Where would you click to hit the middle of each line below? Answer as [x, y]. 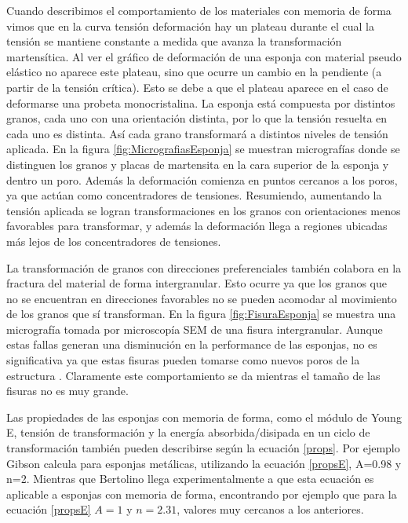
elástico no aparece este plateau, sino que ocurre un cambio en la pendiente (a [194, 72]
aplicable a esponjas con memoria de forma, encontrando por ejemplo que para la [202, 494]
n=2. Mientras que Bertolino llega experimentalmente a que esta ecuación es [190, 479]
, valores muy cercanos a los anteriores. [270, 509]
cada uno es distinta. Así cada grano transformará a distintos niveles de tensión [197, 133]
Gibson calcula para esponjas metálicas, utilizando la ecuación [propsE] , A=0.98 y [204, 463]
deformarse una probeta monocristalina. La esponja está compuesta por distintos [201, 102]
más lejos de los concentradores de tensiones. [114, 241]
